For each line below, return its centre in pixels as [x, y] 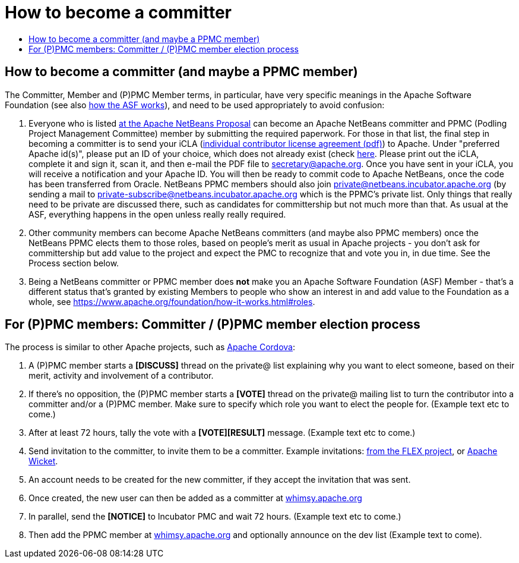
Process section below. [74, 263]
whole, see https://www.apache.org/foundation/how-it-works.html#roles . [172, 301]
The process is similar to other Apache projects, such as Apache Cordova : [150, 347]
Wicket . [43, 461]
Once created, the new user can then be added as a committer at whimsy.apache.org [195, 498]
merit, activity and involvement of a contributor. [121, 376]
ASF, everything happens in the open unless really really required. [157, 214]
